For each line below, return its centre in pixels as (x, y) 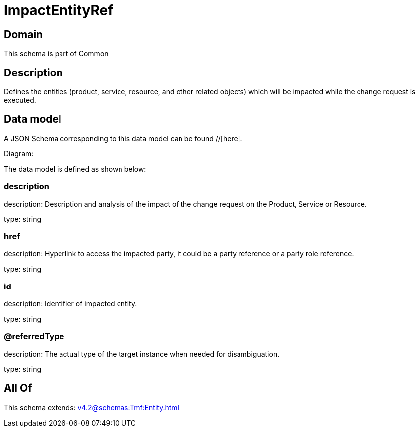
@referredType (34, 336)
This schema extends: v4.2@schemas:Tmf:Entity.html (91, 407)
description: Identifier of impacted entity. (71, 304)
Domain (24, 34)
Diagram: (19, 153)
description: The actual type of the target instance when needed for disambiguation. (142, 354)
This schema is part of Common (56, 54)
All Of (18, 388)
